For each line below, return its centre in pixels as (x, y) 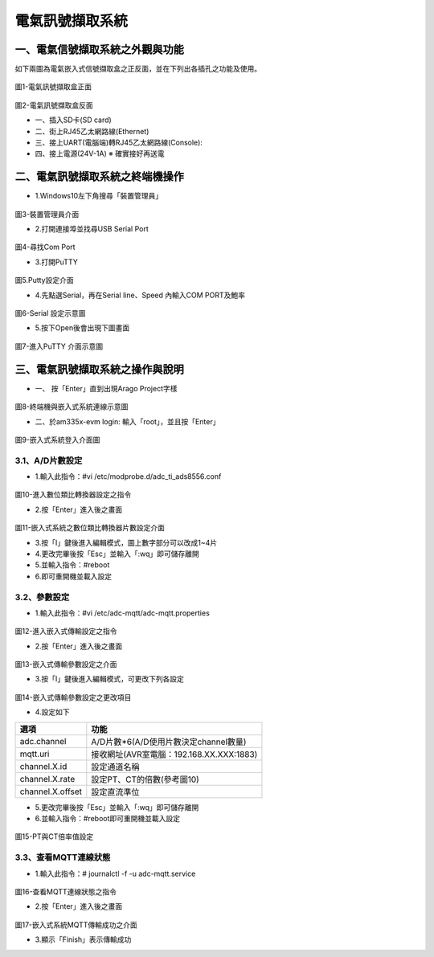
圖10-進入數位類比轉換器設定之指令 (73, 495)
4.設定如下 (52, 712)
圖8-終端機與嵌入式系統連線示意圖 (72, 407)
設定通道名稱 (115, 767)
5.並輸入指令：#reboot (72, 565)
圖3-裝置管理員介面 (47, 214)
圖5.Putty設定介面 (44, 280)
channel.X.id (43, 766)
